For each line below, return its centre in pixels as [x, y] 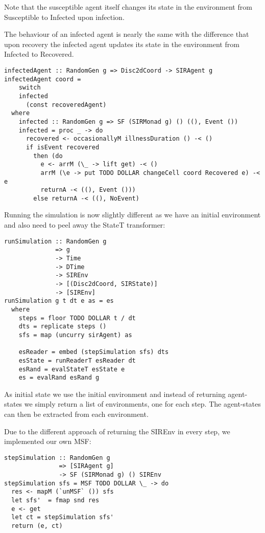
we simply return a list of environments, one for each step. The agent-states [142, 404]
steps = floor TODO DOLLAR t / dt [77, 318]
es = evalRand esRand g [59, 378]
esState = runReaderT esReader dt [77, 360]
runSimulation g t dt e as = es [59, 301]
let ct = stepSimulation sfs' [63, 517]
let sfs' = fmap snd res [55, 501]
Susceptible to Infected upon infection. [64, 17]
